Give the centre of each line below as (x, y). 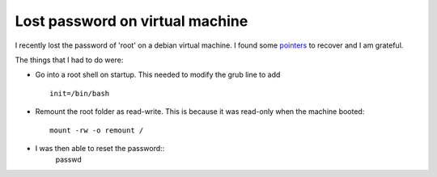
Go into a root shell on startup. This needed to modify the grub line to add (158, 75)
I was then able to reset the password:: (100, 148)
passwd (69, 160)
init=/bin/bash (80, 93)
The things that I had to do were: (69, 60)
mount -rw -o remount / (97, 130)
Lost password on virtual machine (132, 21)
